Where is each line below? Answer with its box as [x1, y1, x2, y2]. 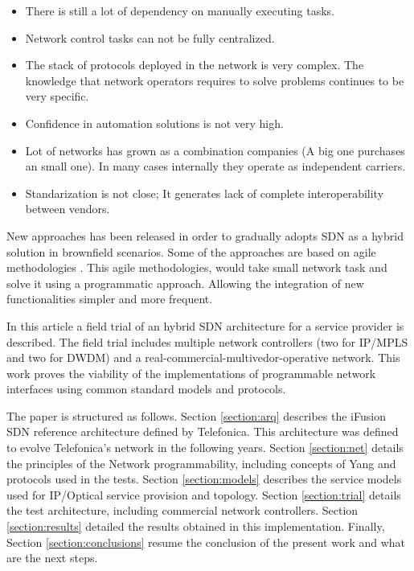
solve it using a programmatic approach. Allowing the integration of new [6, 274, 364, 291]
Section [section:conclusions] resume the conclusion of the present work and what [6, 533, 406, 550]
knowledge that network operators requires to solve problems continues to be [25, 72, 404, 88]
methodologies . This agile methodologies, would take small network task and [6, 259, 387, 276]
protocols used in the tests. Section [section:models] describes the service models [6, 470, 402, 487]
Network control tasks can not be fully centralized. [25, 29, 275, 46]
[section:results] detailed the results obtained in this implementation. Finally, [6, 518, 385, 535]
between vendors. [25, 200, 110, 217]
